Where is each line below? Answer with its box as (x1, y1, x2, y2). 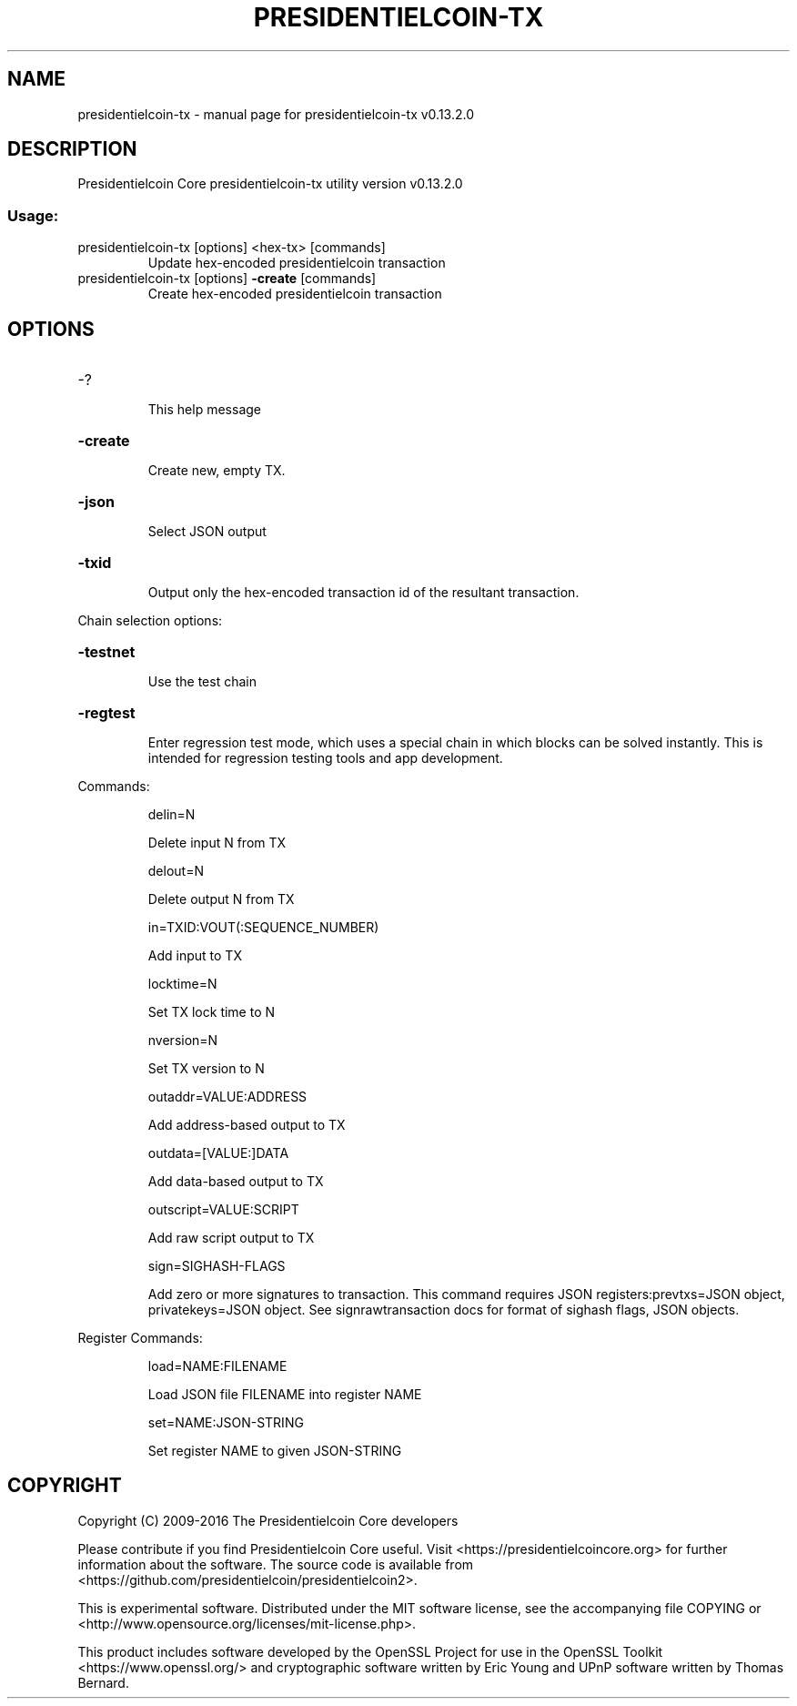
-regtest (77, 704, 136, 723)
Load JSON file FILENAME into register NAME (147, 1386, 422, 1403)
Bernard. (77, 1674, 129, 1691)
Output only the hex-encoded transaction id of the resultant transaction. (147, 584, 580, 601)
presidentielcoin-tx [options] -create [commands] (77, 270, 377, 287)
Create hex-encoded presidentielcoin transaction (147, 286, 442, 302)
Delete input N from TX (147, 835, 287, 851)
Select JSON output (147, 523, 267, 540)
